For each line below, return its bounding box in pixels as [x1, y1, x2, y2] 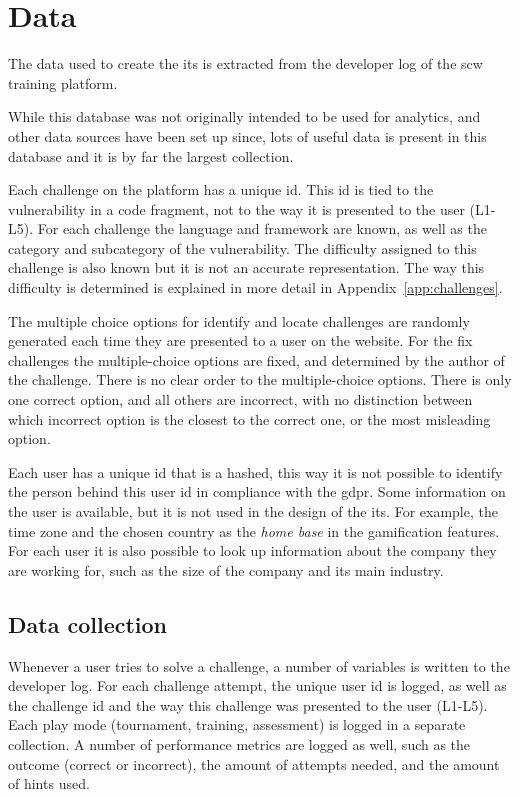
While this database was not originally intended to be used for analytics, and [8, 106, 481, 127]
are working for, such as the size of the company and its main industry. [8, 559, 444, 580]
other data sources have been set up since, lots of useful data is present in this [8, 125, 487, 146]
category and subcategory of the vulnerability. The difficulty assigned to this [8, 237, 477, 258]
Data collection [8, 608, 168, 639]
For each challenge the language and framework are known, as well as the [37, 218, 487, 239]
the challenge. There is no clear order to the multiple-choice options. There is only [8, 369, 512, 390]
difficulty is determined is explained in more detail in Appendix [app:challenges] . [8, 277, 503, 298]
